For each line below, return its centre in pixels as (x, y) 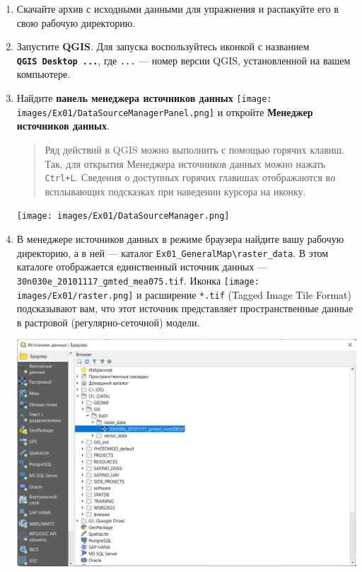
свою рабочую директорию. (76, 22)
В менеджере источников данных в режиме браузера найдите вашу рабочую (180, 239)
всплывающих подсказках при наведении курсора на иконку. (175, 191)
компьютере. (43, 74)
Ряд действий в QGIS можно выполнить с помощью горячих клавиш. (194, 149)
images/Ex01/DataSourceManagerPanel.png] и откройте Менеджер (165, 111)
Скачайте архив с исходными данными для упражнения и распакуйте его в (177, 8)
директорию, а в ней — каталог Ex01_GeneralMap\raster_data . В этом (173, 252)
